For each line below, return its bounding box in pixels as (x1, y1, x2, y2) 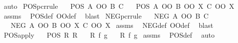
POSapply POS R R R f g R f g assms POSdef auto (3, 29, 215, 40)
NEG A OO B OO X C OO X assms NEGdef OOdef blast (10, 20, 214, 30)
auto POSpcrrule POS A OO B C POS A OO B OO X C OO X (3, 1, 235, 11)
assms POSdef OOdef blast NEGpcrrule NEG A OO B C (3, 10, 209, 21)
